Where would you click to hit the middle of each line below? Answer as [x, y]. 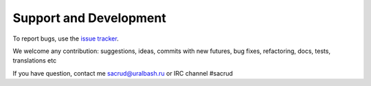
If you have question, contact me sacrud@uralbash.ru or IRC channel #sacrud [123, 73]
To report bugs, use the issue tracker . [66, 39]
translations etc [35, 61]
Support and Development [89, 18]
